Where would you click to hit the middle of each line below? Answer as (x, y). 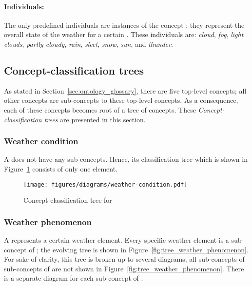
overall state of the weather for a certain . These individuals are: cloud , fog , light (124, 34)
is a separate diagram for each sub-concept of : (74, 278)
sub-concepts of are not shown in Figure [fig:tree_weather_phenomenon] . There (124, 268)
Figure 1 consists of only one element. (61, 168)
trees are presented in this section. (95, 119)
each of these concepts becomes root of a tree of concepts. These (100, 109)
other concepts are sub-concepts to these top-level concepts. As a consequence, (121, 100)
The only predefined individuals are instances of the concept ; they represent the (124, 25)
